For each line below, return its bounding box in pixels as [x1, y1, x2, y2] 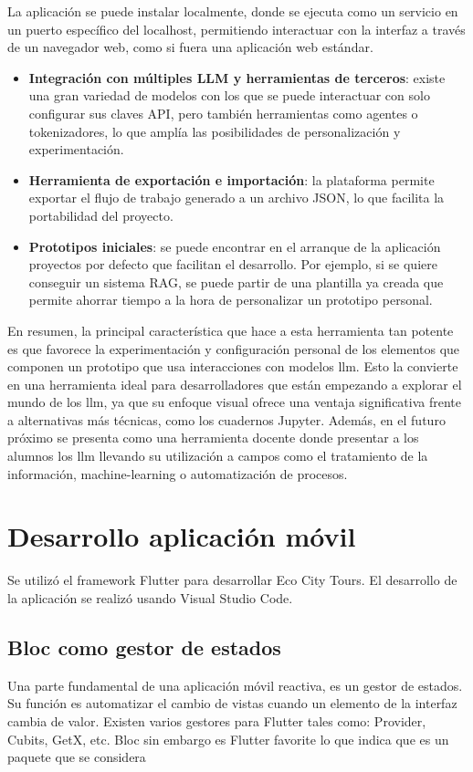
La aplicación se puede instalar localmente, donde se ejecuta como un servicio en [7, 2, 458, 20]
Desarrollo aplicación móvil [7, 517, 356, 555]
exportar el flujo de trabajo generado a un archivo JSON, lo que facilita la [28, 188, 445, 207]
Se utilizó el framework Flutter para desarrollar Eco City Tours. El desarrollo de [7, 570, 457, 589]
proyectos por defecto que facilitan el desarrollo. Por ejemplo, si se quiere [28, 255, 437, 274]
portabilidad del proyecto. [28, 205, 173, 224]
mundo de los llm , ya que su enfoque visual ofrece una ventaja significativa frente [7, 392, 462, 412]
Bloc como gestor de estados [7, 632, 281, 661]
